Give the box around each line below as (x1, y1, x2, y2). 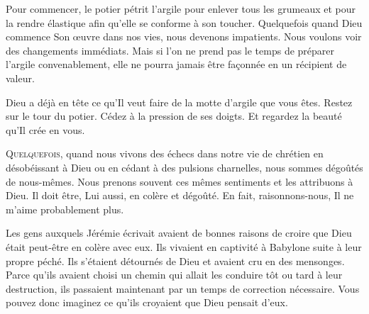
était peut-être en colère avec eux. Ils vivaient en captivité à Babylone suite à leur (6, 239, 362, 254)
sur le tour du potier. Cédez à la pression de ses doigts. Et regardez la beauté (6, 108, 342, 123)
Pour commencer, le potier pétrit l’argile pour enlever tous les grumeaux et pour (6, 1, 356, 16)
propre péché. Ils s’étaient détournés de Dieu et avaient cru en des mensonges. (6, 253, 345, 268)
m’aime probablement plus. (6, 201, 124, 216)
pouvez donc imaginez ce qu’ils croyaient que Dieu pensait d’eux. (6, 295, 288, 310)
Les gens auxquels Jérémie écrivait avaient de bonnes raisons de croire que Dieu (6, 225, 352, 240)
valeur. (6, 70, 35, 85)
